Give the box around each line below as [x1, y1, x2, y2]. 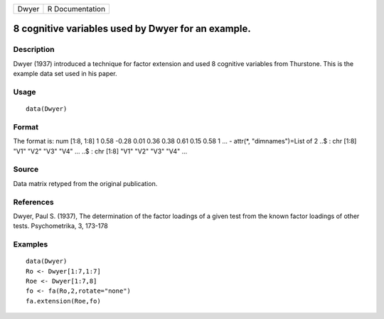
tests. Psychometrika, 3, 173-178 [13, 222, 108, 230]
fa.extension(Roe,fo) [26, 297, 101, 305]
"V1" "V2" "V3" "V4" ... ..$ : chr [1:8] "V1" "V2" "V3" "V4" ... [13, 146, 188, 156]
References [13, 197, 54, 207]
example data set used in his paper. [13, 70, 117, 78]
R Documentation [47, 4, 106, 13]
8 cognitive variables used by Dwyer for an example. [13, 23, 252, 35]
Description [13, 45, 55, 55]
